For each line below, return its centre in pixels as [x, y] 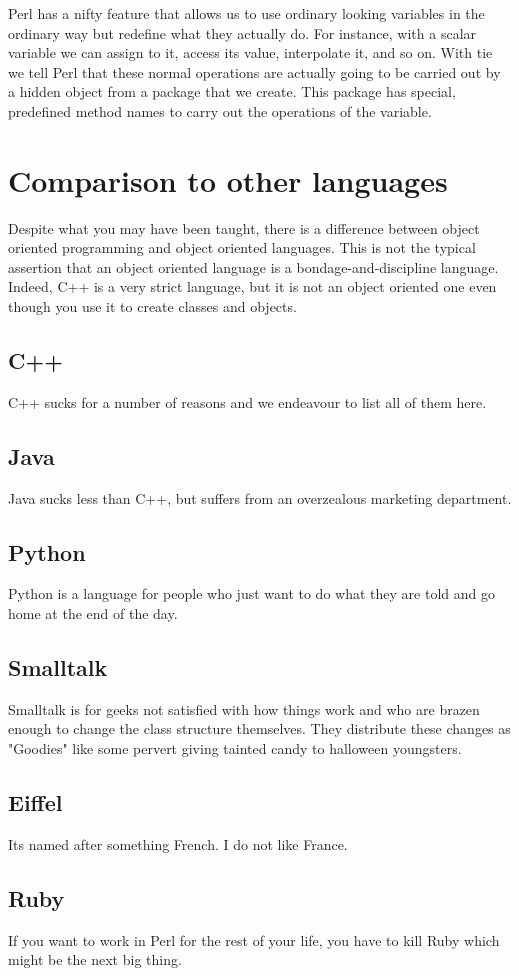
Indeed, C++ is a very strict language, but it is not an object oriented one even [252, 286]
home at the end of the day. [93, 613]
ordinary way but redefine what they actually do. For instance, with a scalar [242, 32]
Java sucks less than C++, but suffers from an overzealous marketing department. [260, 497]
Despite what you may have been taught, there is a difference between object [244, 227]
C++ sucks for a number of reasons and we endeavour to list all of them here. [247, 401]
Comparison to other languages [228, 179]
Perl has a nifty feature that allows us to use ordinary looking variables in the [246, 13]
